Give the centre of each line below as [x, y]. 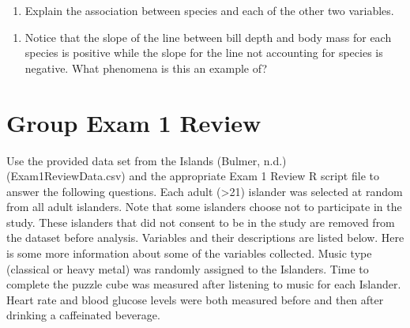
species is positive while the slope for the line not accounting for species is [204, 53]
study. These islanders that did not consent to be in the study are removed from [201, 222]
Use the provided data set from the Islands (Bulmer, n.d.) [147, 160]
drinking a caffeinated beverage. [83, 315]
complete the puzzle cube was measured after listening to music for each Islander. [204, 284]
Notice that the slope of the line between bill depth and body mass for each [208, 37]
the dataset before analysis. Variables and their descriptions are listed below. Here [205, 238]
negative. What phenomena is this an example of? [146, 68]
